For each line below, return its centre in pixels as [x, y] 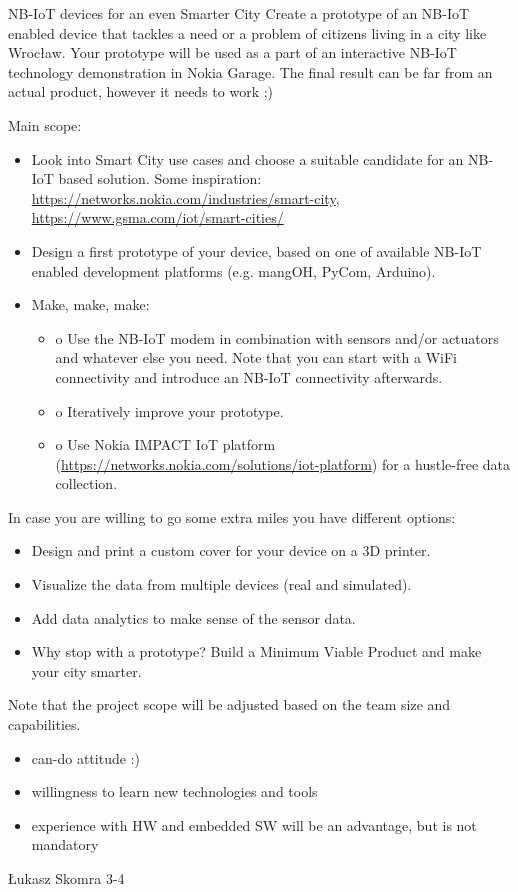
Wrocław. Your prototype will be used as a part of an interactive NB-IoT [232, 52]
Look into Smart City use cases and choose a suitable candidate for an [247, 158]
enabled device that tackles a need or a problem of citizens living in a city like [247, 32]
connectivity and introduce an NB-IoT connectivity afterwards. [249, 376]
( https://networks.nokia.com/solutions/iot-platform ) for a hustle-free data [283, 463]
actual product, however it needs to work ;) [141, 91]
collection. [86, 483]
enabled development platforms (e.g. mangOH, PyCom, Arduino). [233, 270]
